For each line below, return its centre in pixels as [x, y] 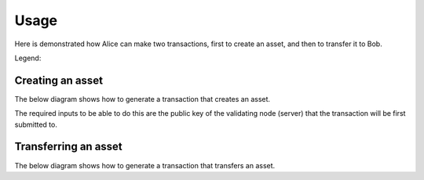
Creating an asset [59, 80]
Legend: [28, 58]
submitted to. [36, 124]
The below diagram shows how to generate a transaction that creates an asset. [143, 99]
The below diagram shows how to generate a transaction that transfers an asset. [145, 165]
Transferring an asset [69, 147]
